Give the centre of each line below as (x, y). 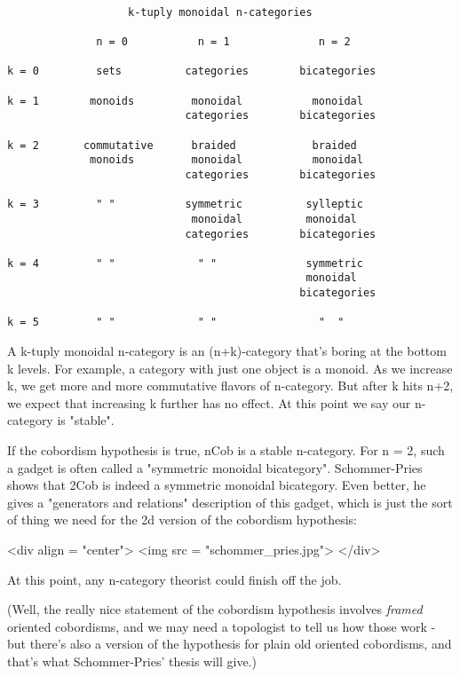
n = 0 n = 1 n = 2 (223, 41)
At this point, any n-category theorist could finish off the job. (174, 579)
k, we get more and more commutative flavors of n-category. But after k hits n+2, (230, 386)
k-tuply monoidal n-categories (220, 12)
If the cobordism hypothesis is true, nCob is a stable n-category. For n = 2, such (226, 450)
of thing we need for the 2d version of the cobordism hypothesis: (182, 520)
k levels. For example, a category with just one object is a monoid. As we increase (230, 368)
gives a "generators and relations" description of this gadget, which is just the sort (230, 502)
